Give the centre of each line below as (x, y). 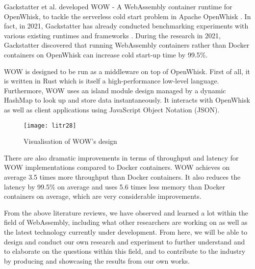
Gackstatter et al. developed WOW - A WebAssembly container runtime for (118, 6)
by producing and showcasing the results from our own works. (97, 260)
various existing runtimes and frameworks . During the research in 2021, (112, 35)
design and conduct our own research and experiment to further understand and (125, 241)
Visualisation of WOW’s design (70, 141)
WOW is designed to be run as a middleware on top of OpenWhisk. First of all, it (127, 71)
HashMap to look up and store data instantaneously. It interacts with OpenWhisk (127, 100)
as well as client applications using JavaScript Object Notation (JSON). (112, 109)
